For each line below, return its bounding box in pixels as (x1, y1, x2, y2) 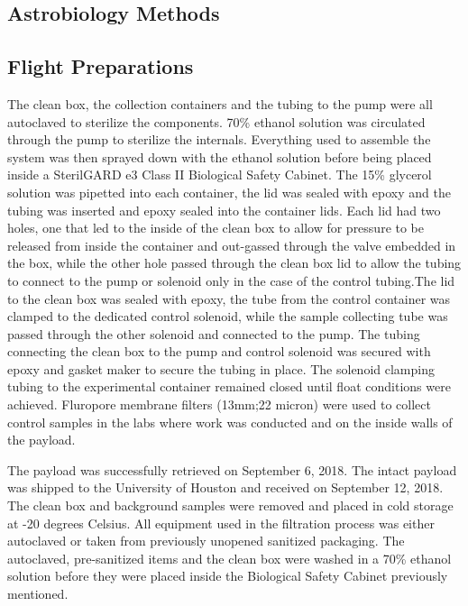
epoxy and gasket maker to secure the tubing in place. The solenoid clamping (7, 359, 435, 378)
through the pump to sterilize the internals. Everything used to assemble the (7, 130, 431, 149)
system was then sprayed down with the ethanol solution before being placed (7, 147, 432, 166)
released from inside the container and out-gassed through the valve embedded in (7, 235, 456, 254)
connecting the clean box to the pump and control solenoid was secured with (7, 342, 431, 361)
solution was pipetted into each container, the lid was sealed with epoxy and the (7, 182, 451, 201)
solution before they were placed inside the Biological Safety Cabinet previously (7, 566, 448, 585)
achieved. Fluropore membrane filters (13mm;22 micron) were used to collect (7, 395, 431, 414)
